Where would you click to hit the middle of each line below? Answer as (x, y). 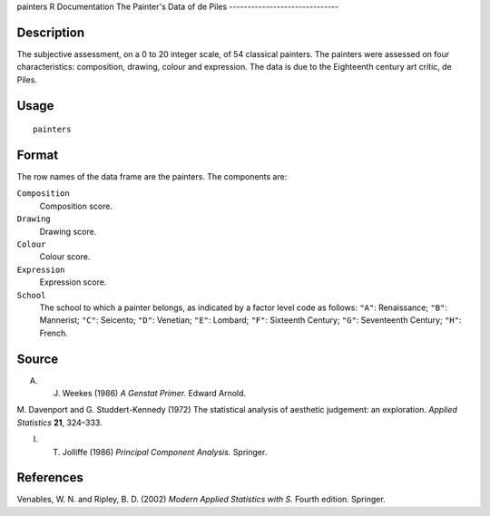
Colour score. (65, 257)
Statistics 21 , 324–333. (60, 423)
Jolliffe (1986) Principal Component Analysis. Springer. (165, 452)
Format (38, 155)
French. (54, 333)
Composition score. (76, 206)
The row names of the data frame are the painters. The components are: (152, 176)
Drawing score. (68, 231)
